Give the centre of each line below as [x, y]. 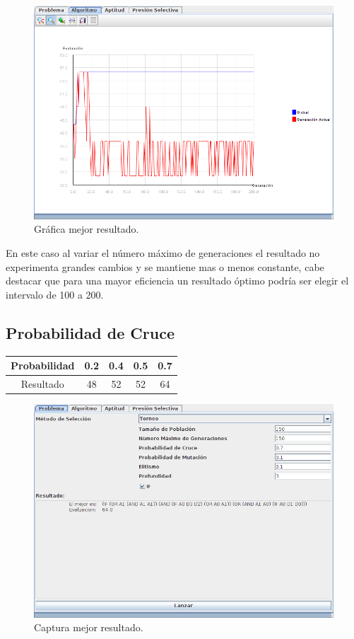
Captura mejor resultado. [89, 627]
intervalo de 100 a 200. [55, 294]
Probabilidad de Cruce [90, 332]
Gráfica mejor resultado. [87, 229]
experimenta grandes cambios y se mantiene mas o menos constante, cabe [165, 266]
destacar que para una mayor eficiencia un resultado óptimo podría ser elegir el [177, 281]
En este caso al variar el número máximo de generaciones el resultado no [163, 252]
